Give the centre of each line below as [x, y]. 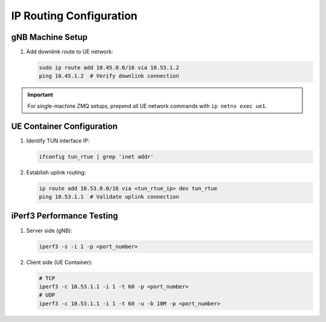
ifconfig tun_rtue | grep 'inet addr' [96, 156]
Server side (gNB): [49, 230]
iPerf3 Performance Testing [65, 216]
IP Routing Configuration [75, 16]
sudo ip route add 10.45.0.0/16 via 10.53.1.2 [109, 68]
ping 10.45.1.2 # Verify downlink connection [109, 76]
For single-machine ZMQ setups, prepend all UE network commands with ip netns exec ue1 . [147, 106]
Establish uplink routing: [56, 172]
